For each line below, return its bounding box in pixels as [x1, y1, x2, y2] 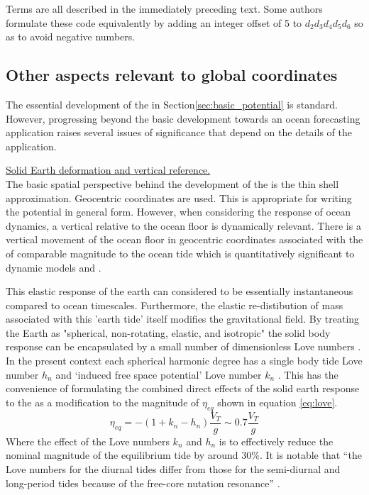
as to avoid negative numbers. [6, 29, 136, 44]
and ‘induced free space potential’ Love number [55, 367, 262, 382]
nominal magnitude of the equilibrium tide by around [6, 447, 238, 462]
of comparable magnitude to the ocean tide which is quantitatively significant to [6, 245, 355, 260]
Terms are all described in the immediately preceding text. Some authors [6, 1, 323, 16]
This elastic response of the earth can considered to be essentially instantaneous [6, 284, 353, 299]
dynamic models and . [6, 260, 101, 274]
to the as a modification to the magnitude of [6, 394, 199, 409]
